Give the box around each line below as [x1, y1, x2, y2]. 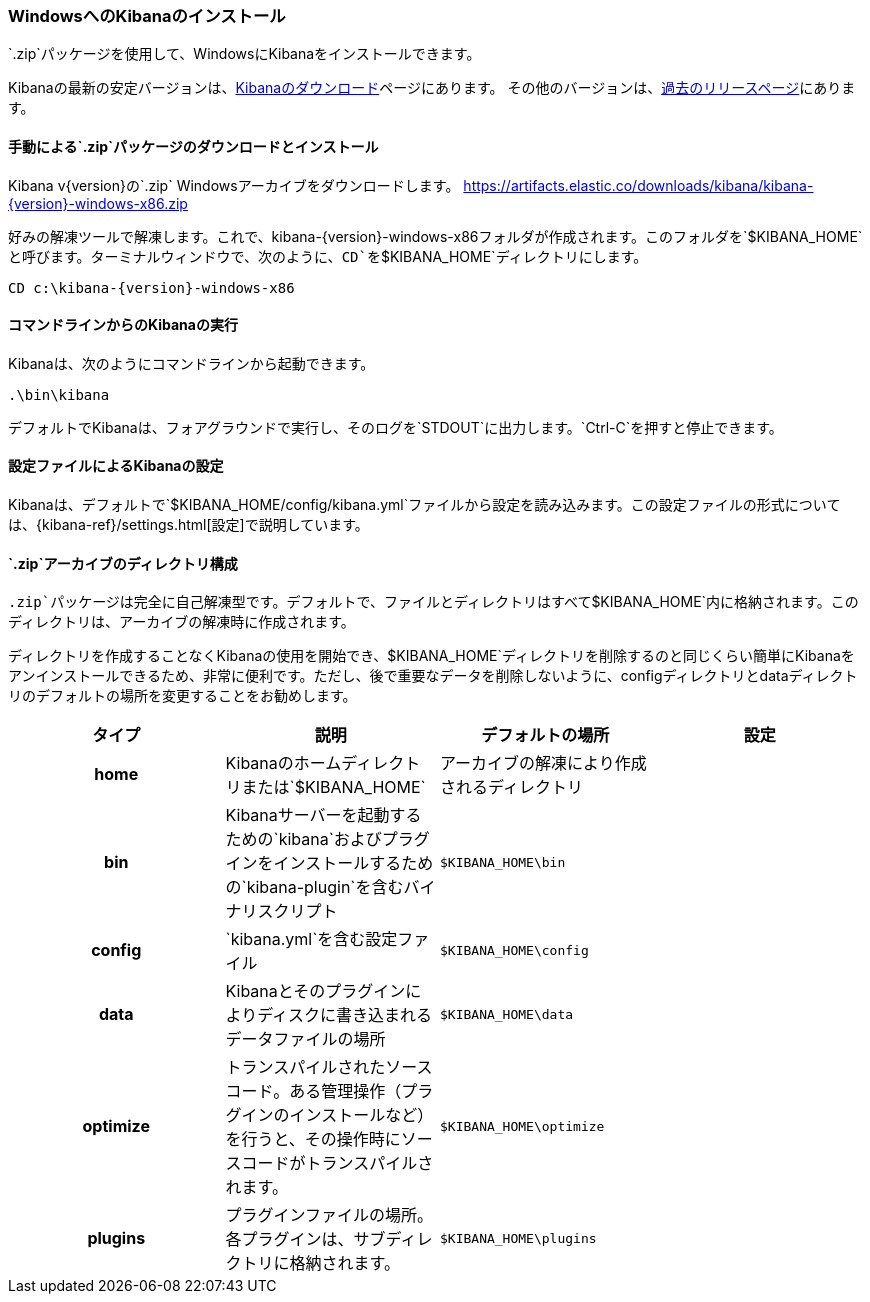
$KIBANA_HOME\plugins [440, 1230, 597, 1246]
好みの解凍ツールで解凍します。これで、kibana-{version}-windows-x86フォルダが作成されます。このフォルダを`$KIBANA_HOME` [8, 227, 863, 245]
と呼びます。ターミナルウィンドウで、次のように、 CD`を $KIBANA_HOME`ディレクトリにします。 [8, 247, 648, 265]
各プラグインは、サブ [225, 1229, 386, 1250]
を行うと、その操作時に [225, 1129, 401, 1150]
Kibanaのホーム [225, 753, 342, 774]
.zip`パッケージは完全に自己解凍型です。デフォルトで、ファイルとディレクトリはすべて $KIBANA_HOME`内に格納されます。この [8, 593, 859, 611]
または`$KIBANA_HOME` [241, 777, 426, 798]
